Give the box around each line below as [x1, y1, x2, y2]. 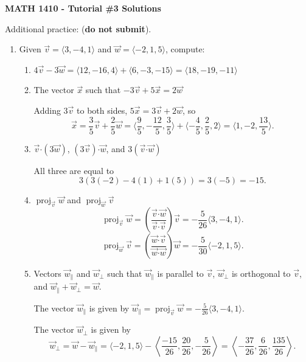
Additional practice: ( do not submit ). [5, 22, 151, 35]
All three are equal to [33, 164, 114, 176]
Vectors [33, 267, 61, 280]
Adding [33, 103, 61, 116]
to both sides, [77, 103, 128, 116]
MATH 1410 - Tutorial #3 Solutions [5, 2, 161, 14]
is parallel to [157, 267, 204, 280]
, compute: [165, 43, 205, 55]
